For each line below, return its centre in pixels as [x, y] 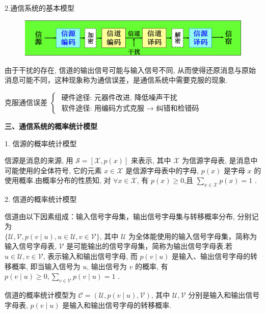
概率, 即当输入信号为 [46, 266]
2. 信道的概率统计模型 [41, 199]
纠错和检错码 [178, 109]
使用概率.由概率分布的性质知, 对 [58, 180]
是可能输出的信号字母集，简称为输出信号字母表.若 [150, 246]
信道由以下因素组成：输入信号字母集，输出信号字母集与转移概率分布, [120, 216]
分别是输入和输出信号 [224, 295]
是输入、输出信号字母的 [211, 256]
